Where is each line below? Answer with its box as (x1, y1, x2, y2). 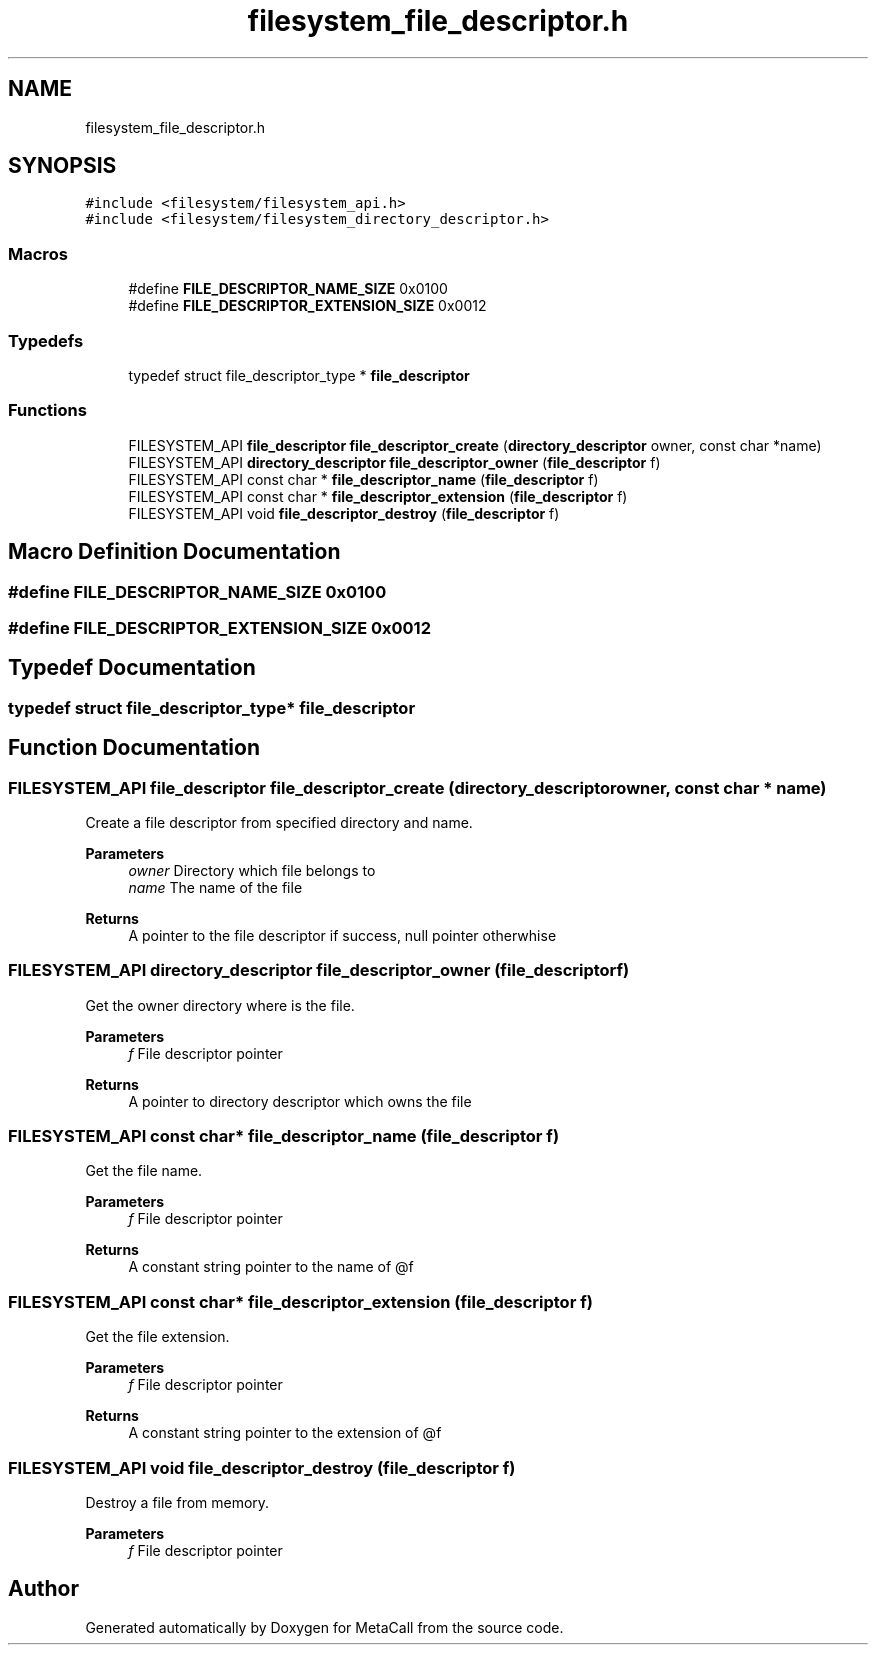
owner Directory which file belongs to (128, 861, 376, 879)
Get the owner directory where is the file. (85, 996, 355, 1014)
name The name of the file (128, 878, 303, 896)
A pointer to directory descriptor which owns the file (128, 1092, 472, 1110)
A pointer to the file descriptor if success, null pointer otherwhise (128, 926, 557, 944)
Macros (8, 243, 68, 264)
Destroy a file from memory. (85, 1493, 270, 1511)
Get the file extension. (85, 1328, 230, 1346)
